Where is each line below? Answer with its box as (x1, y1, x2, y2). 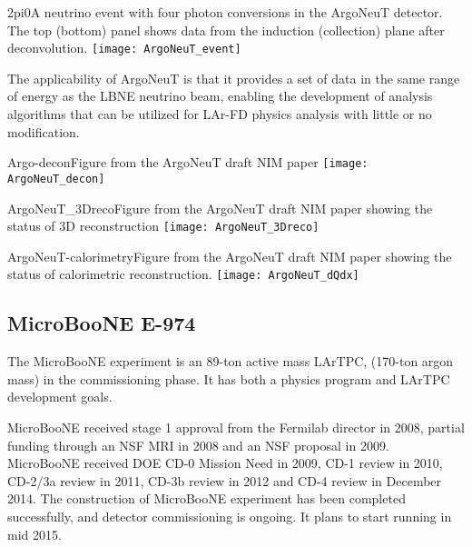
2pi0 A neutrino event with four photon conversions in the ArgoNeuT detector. (7, 3, 443, 21)
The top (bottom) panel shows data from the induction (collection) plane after (7, 20, 445, 39)
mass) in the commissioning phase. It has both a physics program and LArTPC (7, 369, 450, 388)
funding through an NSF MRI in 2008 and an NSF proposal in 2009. (7, 435, 389, 454)
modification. (7, 122, 80, 141)
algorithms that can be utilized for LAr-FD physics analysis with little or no (7, 104, 432, 124)
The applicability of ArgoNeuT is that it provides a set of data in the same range (7, 68, 460, 87)
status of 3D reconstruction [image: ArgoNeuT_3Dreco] (7, 216, 320, 235)
